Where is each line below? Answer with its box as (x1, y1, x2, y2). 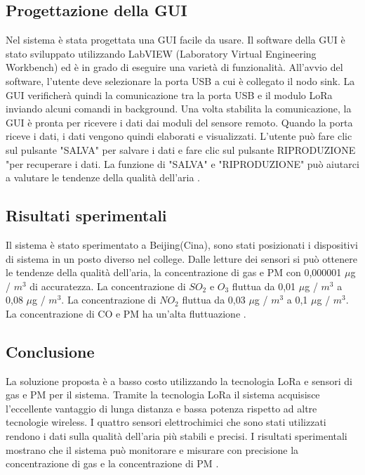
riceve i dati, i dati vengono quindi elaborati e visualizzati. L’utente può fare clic (6, 129, 352, 143)
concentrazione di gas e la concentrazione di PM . (6, 456, 219, 471)
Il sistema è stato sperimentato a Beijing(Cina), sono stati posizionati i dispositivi (6, 237, 358, 252)
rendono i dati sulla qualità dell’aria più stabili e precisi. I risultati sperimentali (6, 429, 347, 443)
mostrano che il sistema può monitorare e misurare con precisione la (6, 442, 299, 457)
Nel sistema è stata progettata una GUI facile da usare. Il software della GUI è (6, 32, 345, 47)
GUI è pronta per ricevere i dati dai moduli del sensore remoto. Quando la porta (6, 115, 353, 129)
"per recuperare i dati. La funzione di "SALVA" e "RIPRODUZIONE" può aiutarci (6, 156, 359, 171)
